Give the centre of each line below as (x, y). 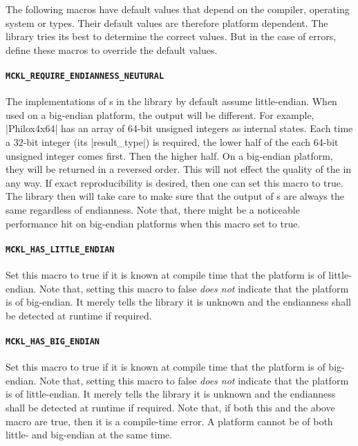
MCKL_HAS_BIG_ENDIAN (53, 342)
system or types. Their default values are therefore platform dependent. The (167, 22)
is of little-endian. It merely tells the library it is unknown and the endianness (171, 394)
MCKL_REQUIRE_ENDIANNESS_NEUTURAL (85, 76)
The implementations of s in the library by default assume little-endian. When (171, 101)
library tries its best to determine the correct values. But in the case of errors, (171, 36)
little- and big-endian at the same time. (89, 435)
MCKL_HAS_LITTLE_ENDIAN (60, 249)
